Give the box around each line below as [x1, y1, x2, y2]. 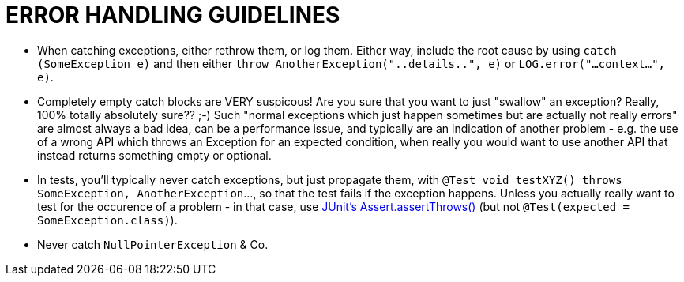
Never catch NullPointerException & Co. [37, 237, 269, 251]
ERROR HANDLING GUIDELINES [6, 2, 340, 28]
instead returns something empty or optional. [37, 148, 272, 162]
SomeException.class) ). [37, 212, 178, 227]
